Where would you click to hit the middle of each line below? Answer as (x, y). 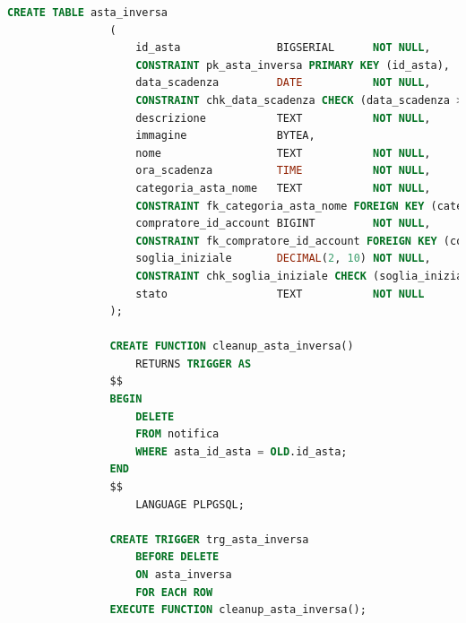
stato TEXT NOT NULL (280, 294)
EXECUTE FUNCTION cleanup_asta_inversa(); (238, 610)
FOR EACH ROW (174, 592)
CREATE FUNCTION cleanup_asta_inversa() (232, 346)
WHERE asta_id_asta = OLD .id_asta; (242, 451)
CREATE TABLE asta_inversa (87, 13)
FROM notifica (177, 434)
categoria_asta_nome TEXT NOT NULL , (283, 188)
